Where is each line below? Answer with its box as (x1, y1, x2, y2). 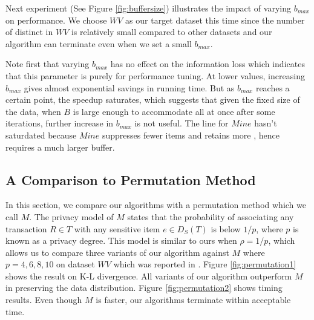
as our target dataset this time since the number (125, 13, 305, 26)
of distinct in (5, 25, 53, 38)
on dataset (56, 258, 95, 270)
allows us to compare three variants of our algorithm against (5, 246, 229, 258)
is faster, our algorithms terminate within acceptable (96, 293, 291, 306)
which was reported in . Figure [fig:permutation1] (113, 258, 296, 270)
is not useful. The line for (134, 117, 229, 129)
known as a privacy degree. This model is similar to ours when (5, 234, 237, 247)
